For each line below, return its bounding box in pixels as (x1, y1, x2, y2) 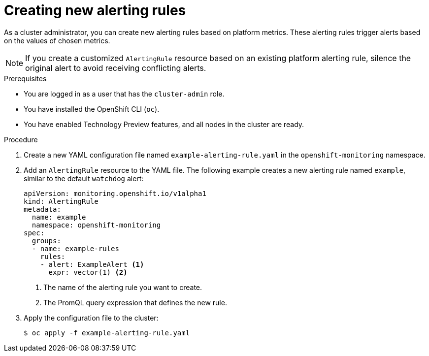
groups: (32, 236, 61, 245)
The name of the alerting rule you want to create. (43, 283, 202, 291)
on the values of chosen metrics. (4, 36, 110, 45)
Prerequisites (4, 74, 47, 83)
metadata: (24, 205, 61, 213)
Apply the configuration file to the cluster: (24, 313, 159, 322)
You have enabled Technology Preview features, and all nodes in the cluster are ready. (24, 120, 304, 129)
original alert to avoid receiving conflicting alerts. (25, 63, 206, 73)
